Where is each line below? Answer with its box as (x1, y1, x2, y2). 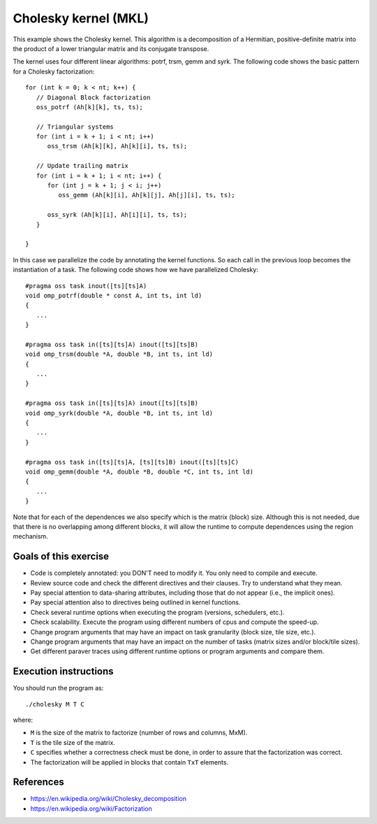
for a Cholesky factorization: (13, 67, 95, 76)
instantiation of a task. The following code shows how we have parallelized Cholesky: (13, 266, 258, 274)
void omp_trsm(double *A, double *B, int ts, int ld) (25, 350, 213, 358)
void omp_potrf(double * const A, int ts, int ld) (25, 291, 202, 299)
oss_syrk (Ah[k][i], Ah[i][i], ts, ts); (47, 211, 188, 219)
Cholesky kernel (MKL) (13, 10, 149, 26)
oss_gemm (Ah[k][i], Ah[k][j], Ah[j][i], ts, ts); (58, 191, 235, 199)
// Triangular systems (36, 122, 114, 131)
